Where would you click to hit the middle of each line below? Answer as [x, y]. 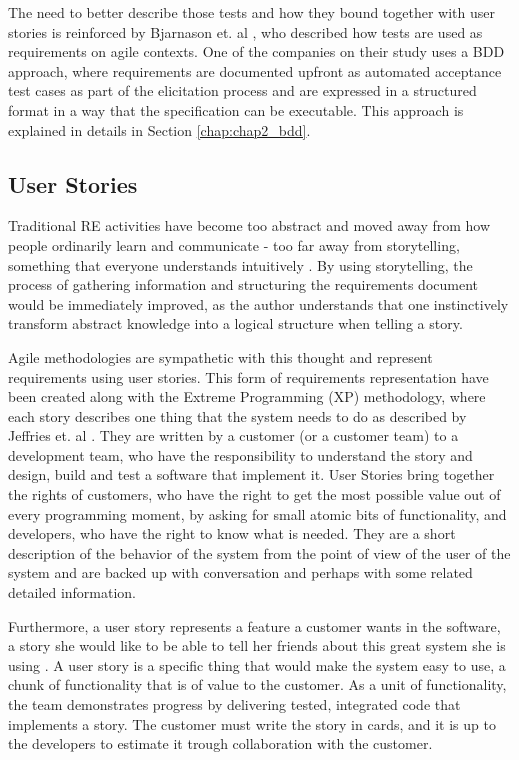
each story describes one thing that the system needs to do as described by [237, 415]
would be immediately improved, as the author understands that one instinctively [258, 303]
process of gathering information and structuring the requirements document [243, 284]
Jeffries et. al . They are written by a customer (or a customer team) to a [233, 435]
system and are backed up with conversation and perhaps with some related [240, 572]
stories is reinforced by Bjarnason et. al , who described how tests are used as [245, 31]
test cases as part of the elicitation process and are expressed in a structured [242, 90]
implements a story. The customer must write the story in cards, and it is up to [252, 723]
